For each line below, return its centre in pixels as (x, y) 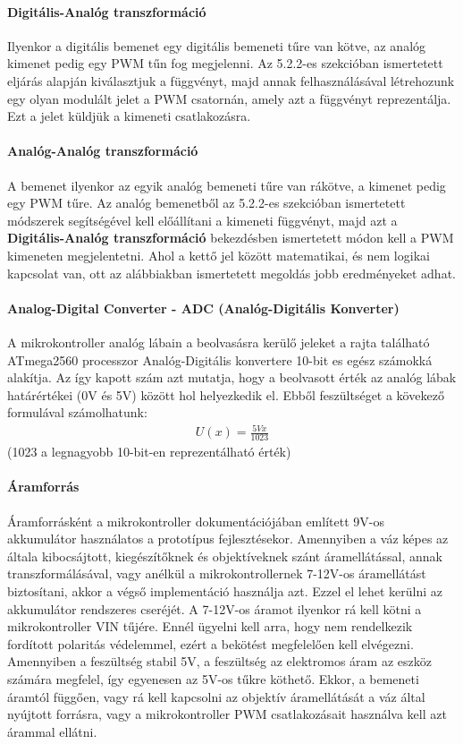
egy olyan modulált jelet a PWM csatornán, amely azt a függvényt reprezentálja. (229, 98)
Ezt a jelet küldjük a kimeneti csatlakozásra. (129, 116)
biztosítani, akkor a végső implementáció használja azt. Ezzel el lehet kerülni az (225, 591)
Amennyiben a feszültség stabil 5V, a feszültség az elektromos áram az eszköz (219, 661)
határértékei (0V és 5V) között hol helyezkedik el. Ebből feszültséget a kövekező (226, 394)
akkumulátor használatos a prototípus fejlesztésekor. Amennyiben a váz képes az (228, 539)
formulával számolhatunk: (77, 412)
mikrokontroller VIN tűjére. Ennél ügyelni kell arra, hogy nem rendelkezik (210, 626)
